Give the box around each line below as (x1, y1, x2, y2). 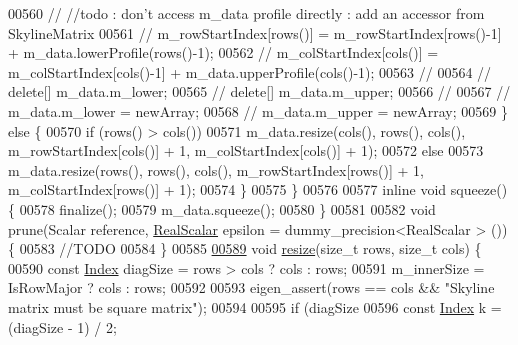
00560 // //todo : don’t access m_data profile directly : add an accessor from (8, 3, 485, 23)
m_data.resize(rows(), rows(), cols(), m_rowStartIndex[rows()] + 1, (8, 159, 424, 180)
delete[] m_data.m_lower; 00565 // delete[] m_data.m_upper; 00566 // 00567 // (8, 81, 511, 102)
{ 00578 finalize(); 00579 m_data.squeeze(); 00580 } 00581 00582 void (8, 198, 436, 219)
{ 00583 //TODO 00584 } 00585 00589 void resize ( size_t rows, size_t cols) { (8, 238, 482, 259)
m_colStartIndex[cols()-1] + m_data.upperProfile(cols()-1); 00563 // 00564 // (8, 61, 492, 82)
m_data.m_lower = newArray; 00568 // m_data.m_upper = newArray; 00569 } (8, 100, 508, 121)
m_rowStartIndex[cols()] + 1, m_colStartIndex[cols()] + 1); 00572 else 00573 (8, 140, 484, 161)
